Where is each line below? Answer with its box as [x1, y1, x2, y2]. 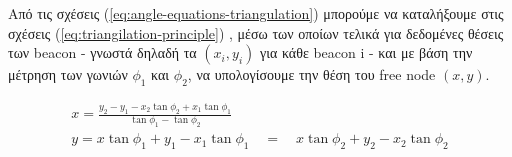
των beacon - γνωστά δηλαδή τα [8, 42, 197, 63]
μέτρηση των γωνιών [8, 64, 128, 85]
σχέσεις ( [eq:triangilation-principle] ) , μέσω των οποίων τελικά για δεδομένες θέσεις [8, 22, 504, 43]
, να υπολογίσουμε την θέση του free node [187, 64, 436, 85]
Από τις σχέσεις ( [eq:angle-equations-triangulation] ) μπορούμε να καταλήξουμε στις [8, 3, 504, 23]
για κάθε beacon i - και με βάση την [259, 42, 473, 63]
